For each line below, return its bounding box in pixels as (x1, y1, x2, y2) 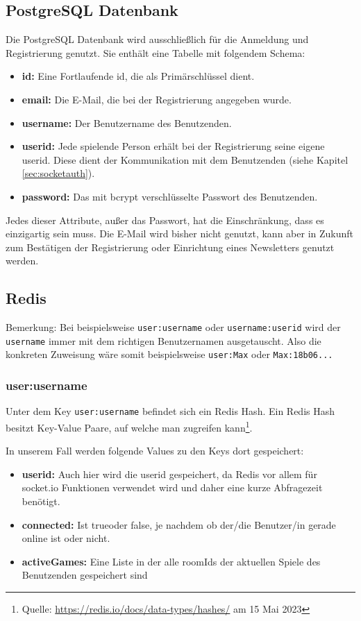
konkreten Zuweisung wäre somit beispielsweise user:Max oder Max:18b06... (6, 347, 333, 361)
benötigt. (22, 494, 60, 508)
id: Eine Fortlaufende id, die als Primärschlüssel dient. (22, 69, 255, 83)
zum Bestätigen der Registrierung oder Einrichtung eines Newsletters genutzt (6, 239, 335, 254)
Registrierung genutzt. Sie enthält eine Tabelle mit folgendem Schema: (6, 45, 305, 60)
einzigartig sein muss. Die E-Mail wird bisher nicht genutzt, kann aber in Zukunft (6, 226, 354, 241)
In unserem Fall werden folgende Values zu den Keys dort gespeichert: (6, 443, 304, 458)
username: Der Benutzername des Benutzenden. (22, 115, 232, 130)
